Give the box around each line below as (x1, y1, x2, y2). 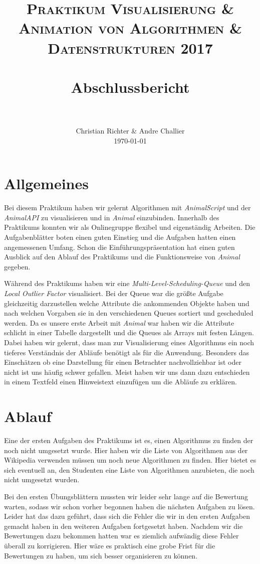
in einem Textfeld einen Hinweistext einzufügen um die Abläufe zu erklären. (4, 376, 237, 387)
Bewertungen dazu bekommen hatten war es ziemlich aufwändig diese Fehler (4, 530, 239, 541)
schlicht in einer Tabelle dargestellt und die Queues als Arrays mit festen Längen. (4, 327, 254, 338)
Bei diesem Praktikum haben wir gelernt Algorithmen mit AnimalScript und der (4, 202, 251, 213)
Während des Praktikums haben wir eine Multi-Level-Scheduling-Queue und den (4, 278, 250, 289)
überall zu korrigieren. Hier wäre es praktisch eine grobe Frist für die (4, 540, 215, 550)
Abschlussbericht (71, 76, 190, 97)
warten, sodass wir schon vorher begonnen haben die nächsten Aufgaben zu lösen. (4, 501, 255, 511)
